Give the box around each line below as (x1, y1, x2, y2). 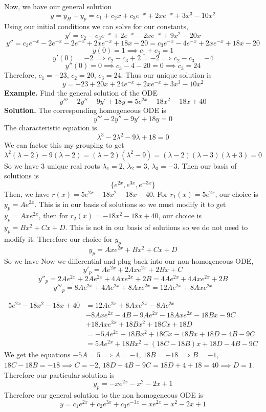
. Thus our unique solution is (121, 70, 212, 80)
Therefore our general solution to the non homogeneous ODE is (4, 389, 203, 400)
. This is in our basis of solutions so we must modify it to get (34, 198, 226, 209)
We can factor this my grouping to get (4, 140, 124, 150)
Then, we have (4, 188, 50, 199)
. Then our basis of (177, 160, 237, 171)
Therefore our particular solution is (4, 369, 115, 380)
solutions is (4, 170, 39, 181)
